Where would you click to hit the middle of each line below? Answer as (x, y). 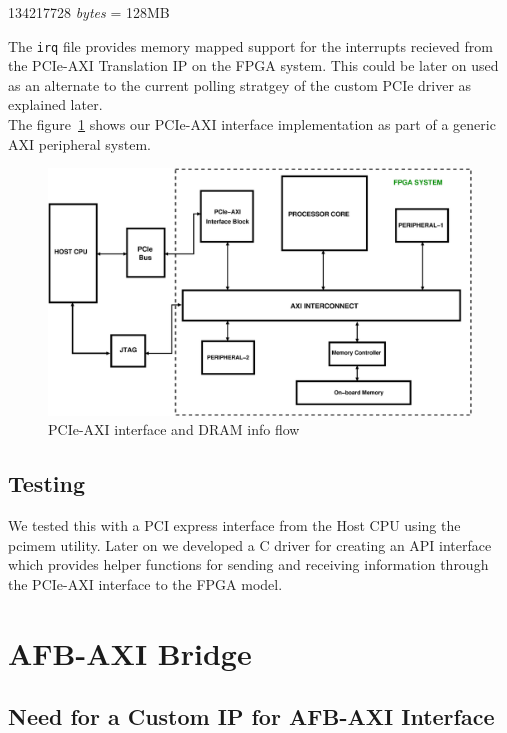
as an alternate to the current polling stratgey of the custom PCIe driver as (240, 84)
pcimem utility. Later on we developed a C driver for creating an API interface (250, 544)
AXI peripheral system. (79, 143)
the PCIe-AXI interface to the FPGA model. (145, 584)
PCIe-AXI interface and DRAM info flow (174, 429)
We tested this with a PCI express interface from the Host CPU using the (234, 525)
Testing (46, 483)
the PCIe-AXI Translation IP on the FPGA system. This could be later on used (253, 65)
